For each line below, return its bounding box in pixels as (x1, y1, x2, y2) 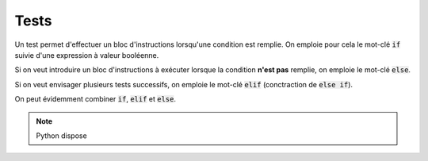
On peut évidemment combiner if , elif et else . (14, 94, 177, 104)
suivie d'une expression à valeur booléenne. (14, 50, 159, 59)
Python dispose (36, 131, 87, 140)
